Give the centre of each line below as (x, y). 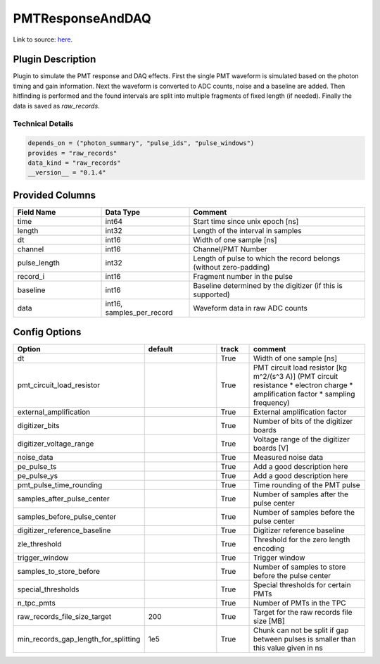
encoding (269, 549)
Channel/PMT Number (230, 249)
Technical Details (43, 124)
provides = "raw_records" (72, 153)
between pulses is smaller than (305, 639)
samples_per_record (139, 312)
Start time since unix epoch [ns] (246, 221)
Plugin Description (55, 59)
